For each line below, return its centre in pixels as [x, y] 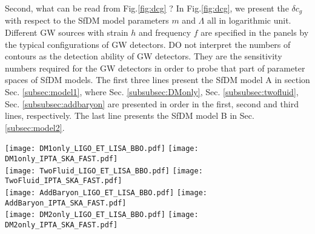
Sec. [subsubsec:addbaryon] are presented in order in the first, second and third [152, 103]
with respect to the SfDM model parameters [87, 20]
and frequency [165, 32]
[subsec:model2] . [35, 127]
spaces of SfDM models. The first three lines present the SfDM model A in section [157, 80]
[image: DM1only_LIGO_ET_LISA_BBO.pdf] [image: [102, 149]
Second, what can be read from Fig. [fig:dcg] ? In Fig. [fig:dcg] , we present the [147, 8]
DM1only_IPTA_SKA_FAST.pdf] [61, 159]
